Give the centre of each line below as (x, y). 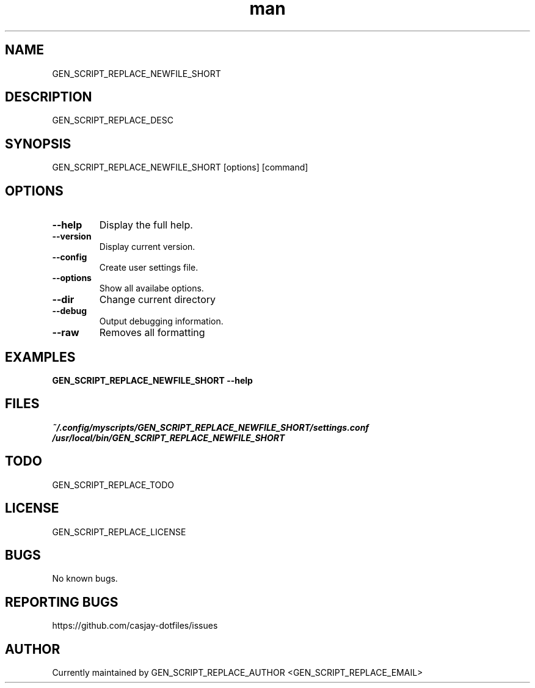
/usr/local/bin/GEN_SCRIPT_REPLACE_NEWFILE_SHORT (169, 437)
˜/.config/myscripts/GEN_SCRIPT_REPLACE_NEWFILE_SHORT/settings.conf (211, 427)
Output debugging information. (161, 321)
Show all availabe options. (151, 288)
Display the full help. (146, 225)
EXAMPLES (40, 357)
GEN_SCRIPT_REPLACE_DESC (113, 120)
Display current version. (147, 247)
